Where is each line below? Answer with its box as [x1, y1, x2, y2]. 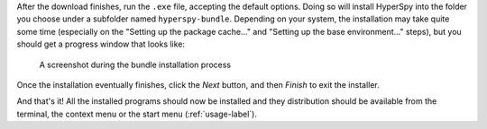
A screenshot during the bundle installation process [39, 59, 232, 70]
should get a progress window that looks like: [16, 39, 185, 49]
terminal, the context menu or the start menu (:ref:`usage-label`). [16, 108, 257, 119]
